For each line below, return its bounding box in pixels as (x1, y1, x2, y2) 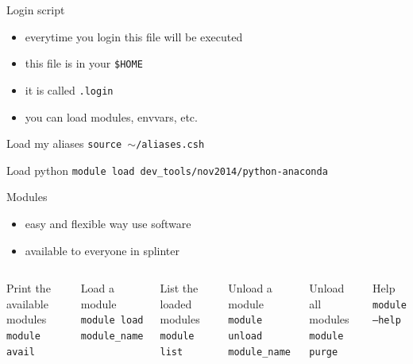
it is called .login (25, 81, 114, 98)
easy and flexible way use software (25, 215, 191, 231)
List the (160, 280, 199, 296)
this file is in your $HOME (25, 55, 143, 72)
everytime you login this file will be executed (25, 28, 243, 45)
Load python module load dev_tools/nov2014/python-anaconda (6, 161, 328, 178)
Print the (6, 280, 51, 296)
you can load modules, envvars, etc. (25, 108, 198, 125)
